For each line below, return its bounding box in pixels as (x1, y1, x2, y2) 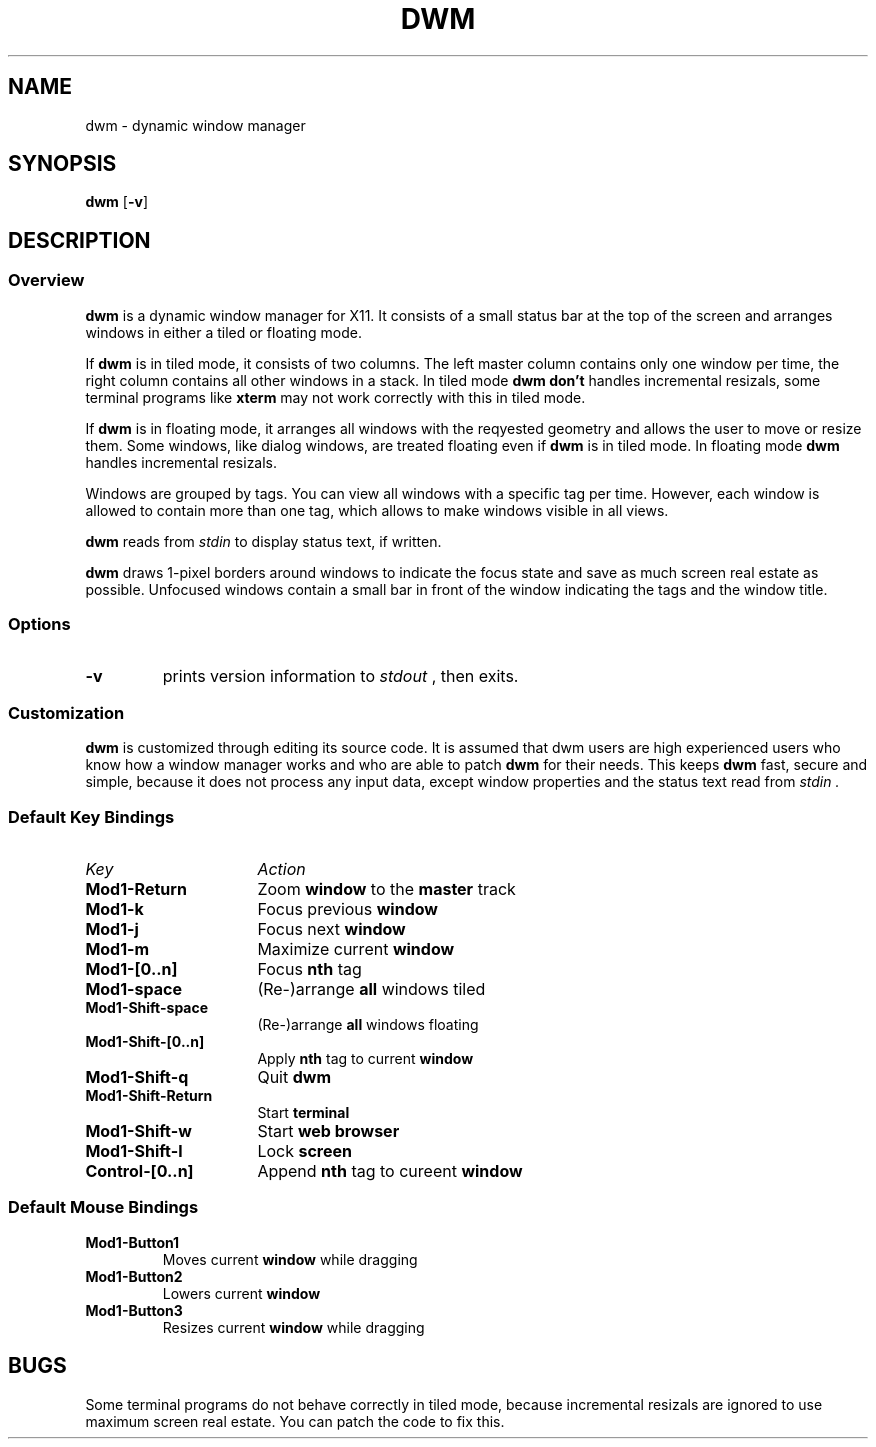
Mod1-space (85, 978, 183, 999)
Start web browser (257, 1120, 400, 1141)
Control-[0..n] (85, 1160, 194, 1181)
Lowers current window (162, 1284, 321, 1302)
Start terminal (257, 1103, 350, 1121)
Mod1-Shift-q (85, 1066, 189, 1087)
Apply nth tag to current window (257, 1049, 474, 1067)
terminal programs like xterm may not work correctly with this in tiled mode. (85, 388, 586, 406)
